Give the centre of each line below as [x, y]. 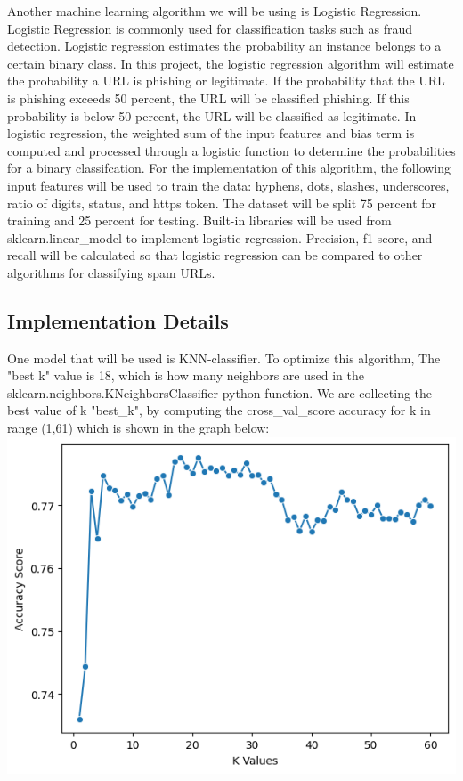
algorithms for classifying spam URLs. [111, 272]
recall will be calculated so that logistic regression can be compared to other [215, 255]
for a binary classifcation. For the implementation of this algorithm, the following [229, 168]
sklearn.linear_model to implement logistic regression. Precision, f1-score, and [220, 237]
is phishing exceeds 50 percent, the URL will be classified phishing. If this [208, 98]
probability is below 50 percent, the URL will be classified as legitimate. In [212, 115]
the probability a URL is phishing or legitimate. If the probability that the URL [226, 81]
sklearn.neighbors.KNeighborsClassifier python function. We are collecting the [220, 392]
